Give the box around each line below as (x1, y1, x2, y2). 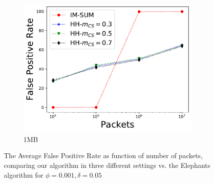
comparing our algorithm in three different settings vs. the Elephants (4, 160, 211, 170)
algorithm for (4, 169, 43, 180)
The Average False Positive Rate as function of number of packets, (4, 150, 203, 161)
